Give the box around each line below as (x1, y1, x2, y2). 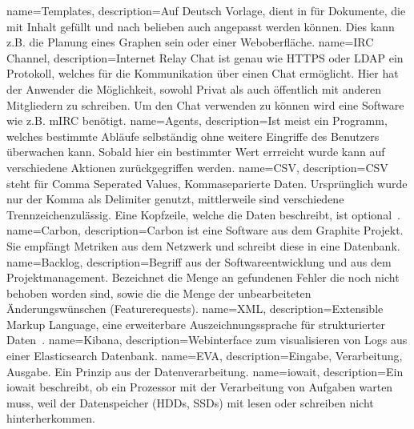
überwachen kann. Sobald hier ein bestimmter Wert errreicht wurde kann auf (6, 143, 385, 160)
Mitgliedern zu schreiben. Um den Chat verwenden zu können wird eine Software (6, 96, 404, 113)
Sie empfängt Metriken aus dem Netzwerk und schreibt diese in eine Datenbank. (6, 237, 400, 254)
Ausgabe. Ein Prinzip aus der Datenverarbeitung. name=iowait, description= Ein (6, 363, 404, 379)
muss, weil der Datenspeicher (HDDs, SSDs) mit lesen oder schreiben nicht (6, 394, 374, 411)
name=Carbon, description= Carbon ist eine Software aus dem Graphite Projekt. (6, 222, 404, 239)
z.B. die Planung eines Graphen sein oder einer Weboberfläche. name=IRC (6, 34, 374, 50)
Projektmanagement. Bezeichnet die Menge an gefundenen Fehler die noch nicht (6, 269, 400, 286)
